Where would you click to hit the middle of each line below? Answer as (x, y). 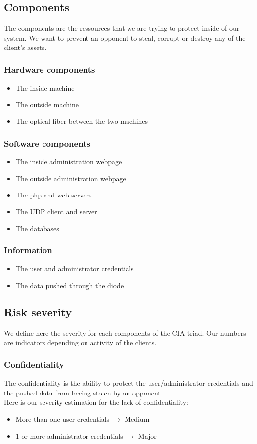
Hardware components (50, 69)
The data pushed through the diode (70, 285)
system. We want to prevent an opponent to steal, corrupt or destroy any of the (125, 37)
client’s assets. (25, 47)
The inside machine (45, 88)
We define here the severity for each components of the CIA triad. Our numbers (125, 332)
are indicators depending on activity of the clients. (80, 342)
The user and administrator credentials (75, 269)
